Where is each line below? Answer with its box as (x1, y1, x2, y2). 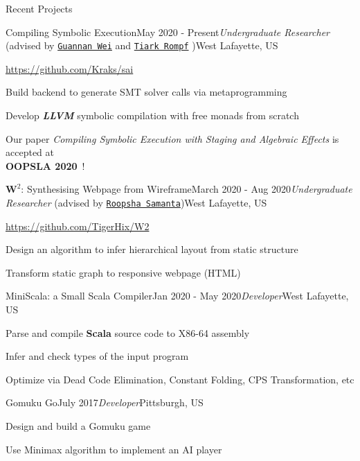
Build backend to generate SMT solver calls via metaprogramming (6, 85, 287, 99)
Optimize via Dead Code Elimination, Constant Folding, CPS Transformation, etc (6, 372, 354, 386)
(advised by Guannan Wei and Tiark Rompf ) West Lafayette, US (6, 38, 278, 53)
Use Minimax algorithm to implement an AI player (6, 442, 222, 456)
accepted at (6, 145, 54, 159)
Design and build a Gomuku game (6, 419, 151, 433)
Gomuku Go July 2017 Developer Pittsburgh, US (6, 395, 204, 410)
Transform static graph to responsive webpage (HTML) (6, 265, 241, 279)
